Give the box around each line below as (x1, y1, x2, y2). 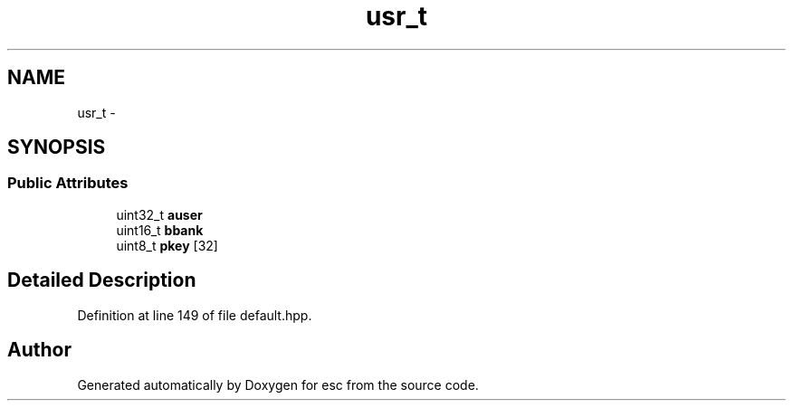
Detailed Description (7, 269, 196, 292)
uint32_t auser (116, 206, 203, 223)
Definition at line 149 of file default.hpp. (77, 307, 312, 323)
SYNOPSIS (7, 136, 106, 159)
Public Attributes (7, 174, 129, 193)
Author (7, 338, 72, 362)
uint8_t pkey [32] (116, 237, 218, 253)
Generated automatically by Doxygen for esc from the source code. (77, 376, 479, 393)
